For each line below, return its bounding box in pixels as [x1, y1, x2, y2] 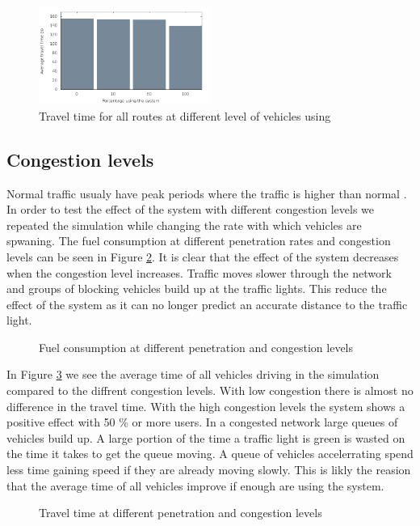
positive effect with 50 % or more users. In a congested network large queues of [6, 414, 398, 431]
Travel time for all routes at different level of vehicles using [39, 107, 331, 124]
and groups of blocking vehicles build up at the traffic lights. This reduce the [6, 280, 387, 297]
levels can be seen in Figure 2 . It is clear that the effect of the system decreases [6, 248, 399, 265]
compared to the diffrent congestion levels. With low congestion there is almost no [6, 382, 414, 399]
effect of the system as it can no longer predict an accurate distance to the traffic [6, 295, 408, 312]
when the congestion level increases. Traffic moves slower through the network [6, 264, 392, 281]
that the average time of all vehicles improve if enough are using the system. [6, 477, 384, 494]
